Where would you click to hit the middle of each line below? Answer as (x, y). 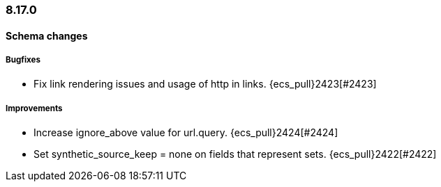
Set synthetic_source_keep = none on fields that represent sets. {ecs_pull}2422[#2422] (235, 154)
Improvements (34, 108)
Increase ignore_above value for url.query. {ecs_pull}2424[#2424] (186, 133)
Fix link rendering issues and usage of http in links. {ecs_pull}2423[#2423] (205, 84)
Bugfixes (23, 60)
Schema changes (47, 35)
